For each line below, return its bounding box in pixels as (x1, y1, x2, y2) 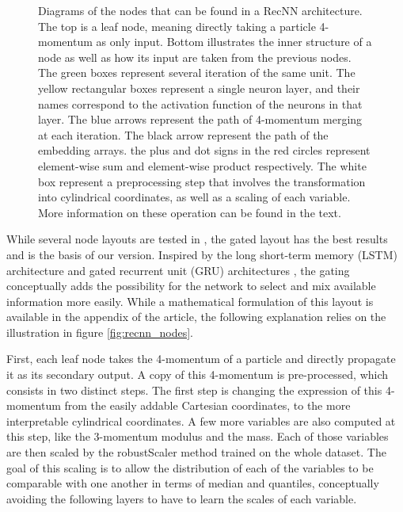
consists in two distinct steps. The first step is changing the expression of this (6, 381, 382, 398)
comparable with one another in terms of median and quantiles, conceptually (6, 475, 379, 491)
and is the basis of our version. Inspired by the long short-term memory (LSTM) (6, 246, 398, 262)
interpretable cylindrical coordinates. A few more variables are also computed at (6, 412, 396, 429)
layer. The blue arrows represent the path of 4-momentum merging (38, 111, 363, 128)
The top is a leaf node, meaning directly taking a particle (38, 17, 316, 34)
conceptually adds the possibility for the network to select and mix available (6, 277, 376, 294)
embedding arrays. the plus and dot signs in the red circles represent (38, 142, 371, 159)
